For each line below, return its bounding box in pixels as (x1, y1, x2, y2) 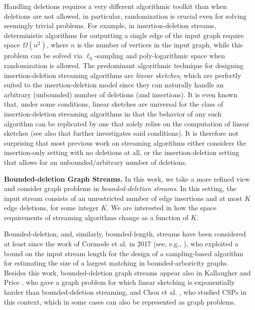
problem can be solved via (4, 50, 83, 61)
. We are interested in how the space (106, 202, 217, 213)
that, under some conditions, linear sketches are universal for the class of (4, 99, 223, 109)
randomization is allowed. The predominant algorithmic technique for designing (4, 60, 244, 70)
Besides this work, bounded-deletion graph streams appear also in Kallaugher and (4, 267, 251, 277)
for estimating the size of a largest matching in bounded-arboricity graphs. (4, 258, 229, 268)
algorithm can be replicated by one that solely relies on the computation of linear (4, 118, 250, 128)
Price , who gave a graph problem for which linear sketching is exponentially (4, 277, 235, 287)
